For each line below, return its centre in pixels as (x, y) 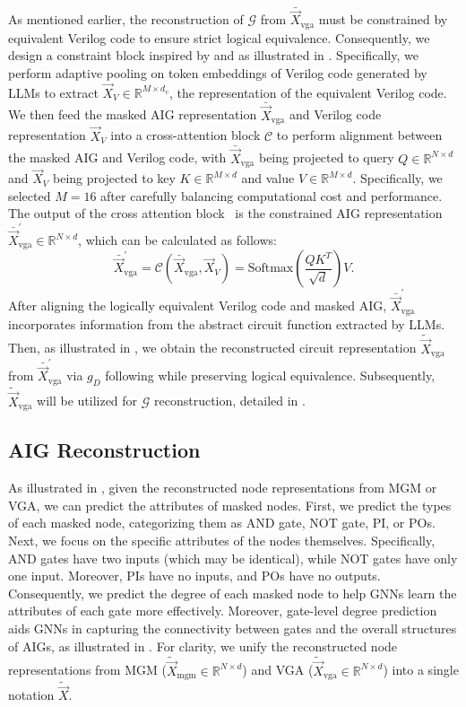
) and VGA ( (278, 670)
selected (30, 195)
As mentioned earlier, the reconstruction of (126, 19)
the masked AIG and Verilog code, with (117, 157)
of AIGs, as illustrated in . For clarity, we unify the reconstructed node (203, 646)
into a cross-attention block (186, 135)
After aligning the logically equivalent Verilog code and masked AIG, (198, 305)
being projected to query (326, 157)
